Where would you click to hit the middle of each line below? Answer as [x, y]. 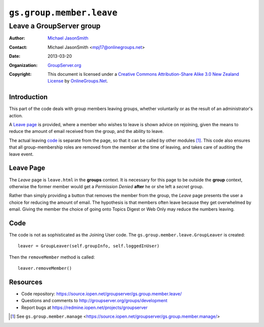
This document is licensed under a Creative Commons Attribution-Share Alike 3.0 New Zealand [143, 74]
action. [16, 115]
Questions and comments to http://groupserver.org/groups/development [94, 301]
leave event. [21, 154]
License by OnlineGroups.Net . [78, 81]
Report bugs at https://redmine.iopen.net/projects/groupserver [84, 307]
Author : [17, 38]
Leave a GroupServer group [55, 26]
